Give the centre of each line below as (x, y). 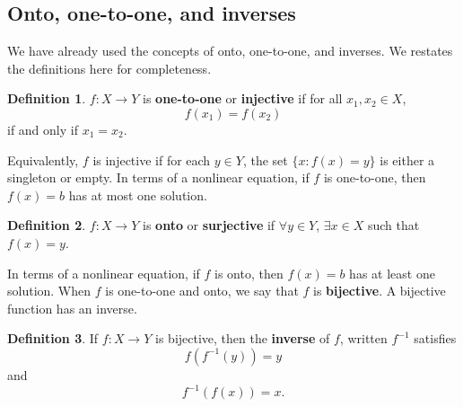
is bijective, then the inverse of (243, 338)
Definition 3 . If (53, 338)
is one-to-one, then (375, 177)
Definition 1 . (47, 98)
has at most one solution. (138, 195)
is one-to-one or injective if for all (243, 98)
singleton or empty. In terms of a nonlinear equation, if (158, 177)
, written (363, 338)
